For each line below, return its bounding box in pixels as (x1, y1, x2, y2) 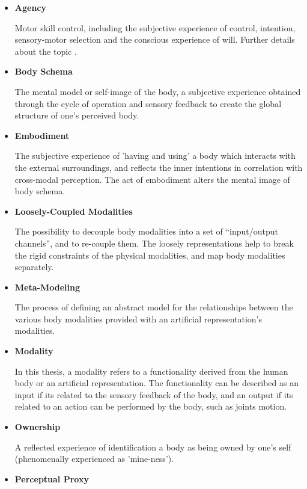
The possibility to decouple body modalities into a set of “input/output (14, 225, 279, 238)
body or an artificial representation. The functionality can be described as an (14, 377, 299, 389)
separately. (14, 260, 54, 273)
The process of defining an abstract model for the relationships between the (14, 301, 293, 313)
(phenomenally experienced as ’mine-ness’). (14, 452, 174, 465)
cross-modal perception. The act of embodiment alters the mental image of (14, 173, 290, 185)
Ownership (14, 420, 61, 433)
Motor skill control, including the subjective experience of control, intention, (14, 21, 296, 34)
